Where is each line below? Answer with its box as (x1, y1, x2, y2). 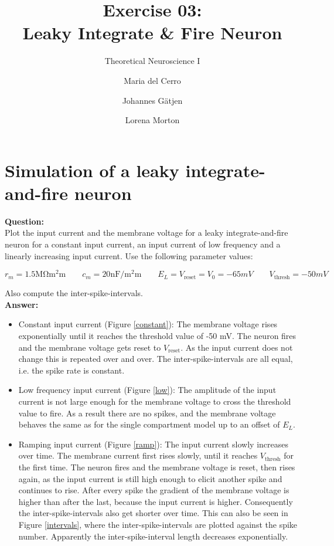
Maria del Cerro (124, 74, 181, 86)
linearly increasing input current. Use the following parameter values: (5, 249, 253, 262)
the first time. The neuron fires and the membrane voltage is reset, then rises (18, 460, 295, 473)
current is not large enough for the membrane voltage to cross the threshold (18, 395, 291, 408)
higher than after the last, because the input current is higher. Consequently (18, 495, 293, 507)
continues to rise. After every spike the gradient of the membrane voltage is (18, 484, 289, 496)
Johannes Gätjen (122, 94, 183, 106)
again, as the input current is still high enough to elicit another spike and (18, 472, 282, 484)
